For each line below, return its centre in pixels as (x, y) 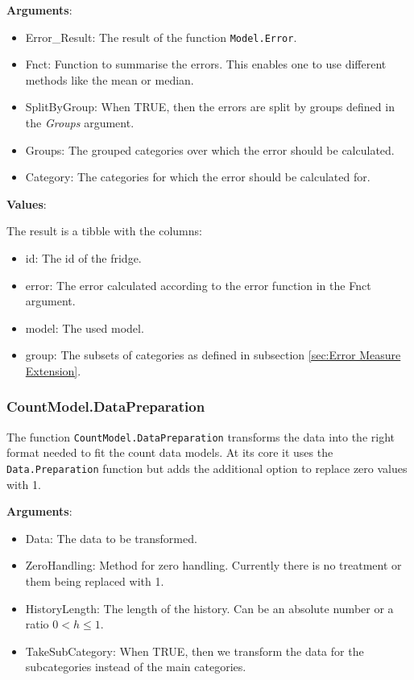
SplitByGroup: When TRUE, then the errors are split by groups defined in (210, 107)
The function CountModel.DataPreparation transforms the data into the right (201, 436)
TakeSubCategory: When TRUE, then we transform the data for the (195, 651)
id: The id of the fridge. (83, 258)
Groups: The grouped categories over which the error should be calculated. (210, 149)
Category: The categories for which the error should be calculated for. (198, 177)
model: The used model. (85, 328)
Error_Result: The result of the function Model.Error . (161, 37)
